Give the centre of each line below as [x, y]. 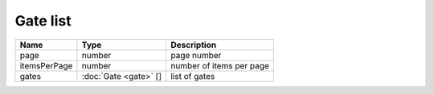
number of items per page [219, 65]
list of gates [192, 76]
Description [193, 45]
